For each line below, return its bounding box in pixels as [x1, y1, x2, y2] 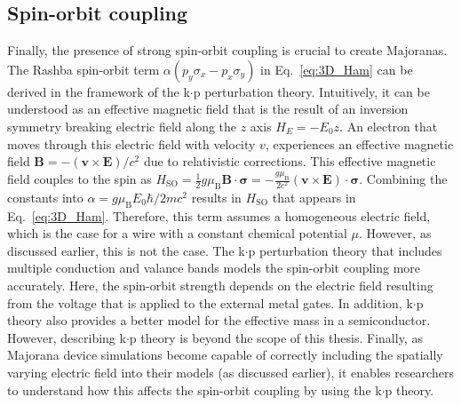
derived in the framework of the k [7, 82, 190, 100]
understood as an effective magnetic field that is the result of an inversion [7, 99, 409, 118]
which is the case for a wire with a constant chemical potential [7, 224, 347, 242]
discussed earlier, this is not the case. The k [7, 241, 245, 259]
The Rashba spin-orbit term [7, 60, 160, 78]
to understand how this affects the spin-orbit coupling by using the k [7, 380, 382, 399]
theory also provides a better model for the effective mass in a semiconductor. [7, 311, 431, 330]
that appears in [272, 187, 356, 206]
